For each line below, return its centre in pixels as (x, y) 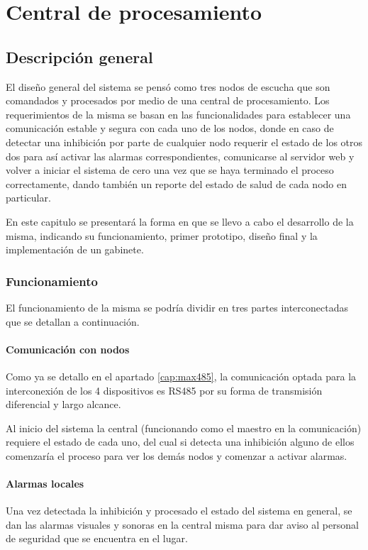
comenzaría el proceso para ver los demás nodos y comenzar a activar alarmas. (177, 455)
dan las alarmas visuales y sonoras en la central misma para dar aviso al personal (182, 524)
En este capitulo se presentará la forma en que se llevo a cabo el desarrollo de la (180, 221)
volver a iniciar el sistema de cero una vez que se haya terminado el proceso (170, 170)
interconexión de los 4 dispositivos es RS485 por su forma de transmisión (164, 390)
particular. (28, 198)
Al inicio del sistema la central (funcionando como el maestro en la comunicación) (184, 428)
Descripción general (79, 56)
